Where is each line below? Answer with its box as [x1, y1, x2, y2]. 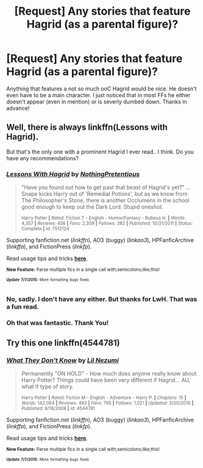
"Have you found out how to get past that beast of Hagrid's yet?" [21, 184, 185, 191]
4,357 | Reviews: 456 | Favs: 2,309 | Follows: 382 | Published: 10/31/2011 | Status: [21, 220, 193, 227]
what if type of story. [21, 383, 74, 390]
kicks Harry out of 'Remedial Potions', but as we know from [38, 190, 188, 198]
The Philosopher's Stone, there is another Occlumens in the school [21, 197, 190, 204]
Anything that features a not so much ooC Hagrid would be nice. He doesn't [6, 84, 197, 92]
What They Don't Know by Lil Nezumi [6, 356, 119, 365]
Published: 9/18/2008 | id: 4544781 [21, 406, 96, 412]
